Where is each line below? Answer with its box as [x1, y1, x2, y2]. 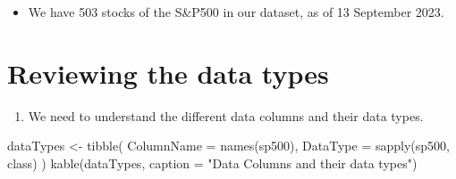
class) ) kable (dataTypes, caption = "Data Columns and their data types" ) [7, 153, 418, 172]
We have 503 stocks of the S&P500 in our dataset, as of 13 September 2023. [28, 3, 444, 20]
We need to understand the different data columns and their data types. [28, 106, 424, 125]
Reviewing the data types [7, 54, 329, 91]
